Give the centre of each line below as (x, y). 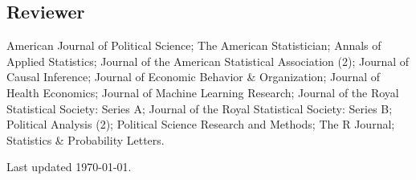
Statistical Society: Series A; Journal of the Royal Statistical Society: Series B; (200, 108)
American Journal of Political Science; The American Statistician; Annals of (194, 45)
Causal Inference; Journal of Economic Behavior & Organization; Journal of (194, 77)
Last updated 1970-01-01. (69, 167)
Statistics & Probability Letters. (86, 139)
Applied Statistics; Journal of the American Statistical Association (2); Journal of (208, 61)
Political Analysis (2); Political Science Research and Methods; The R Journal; (201, 124)
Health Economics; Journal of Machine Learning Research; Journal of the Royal (203, 92)
